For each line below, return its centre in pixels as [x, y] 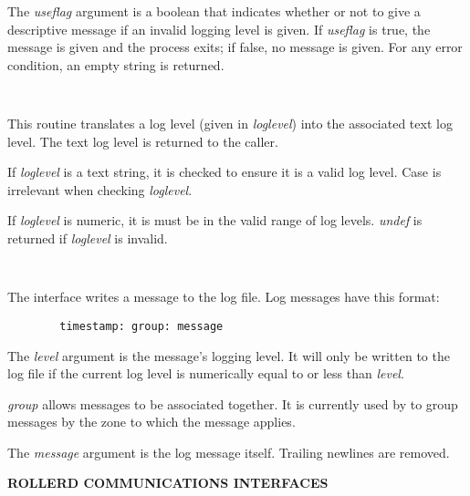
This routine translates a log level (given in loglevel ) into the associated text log [230, 124]
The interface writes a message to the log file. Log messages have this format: [224, 297]
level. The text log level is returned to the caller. [143, 141]
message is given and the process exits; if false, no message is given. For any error [235, 47]
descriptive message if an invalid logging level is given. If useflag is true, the [219, 29]
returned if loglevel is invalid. [88, 238]
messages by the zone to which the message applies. [151, 422]
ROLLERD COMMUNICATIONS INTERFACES [168, 483]
